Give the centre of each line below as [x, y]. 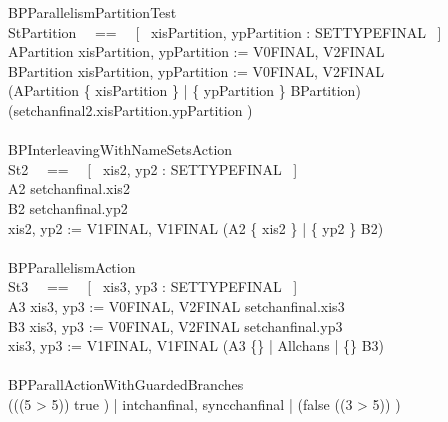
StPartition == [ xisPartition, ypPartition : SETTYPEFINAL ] [225, 31]
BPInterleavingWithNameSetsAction [120, 149]
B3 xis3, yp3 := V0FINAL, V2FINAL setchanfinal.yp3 [175, 325]
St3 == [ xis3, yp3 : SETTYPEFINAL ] [153, 286]
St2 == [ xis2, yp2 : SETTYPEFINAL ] [153, 168]
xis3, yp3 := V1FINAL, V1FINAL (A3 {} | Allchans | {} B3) [196, 345]
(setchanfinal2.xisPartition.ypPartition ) [130, 109]
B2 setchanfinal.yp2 [68, 207]
